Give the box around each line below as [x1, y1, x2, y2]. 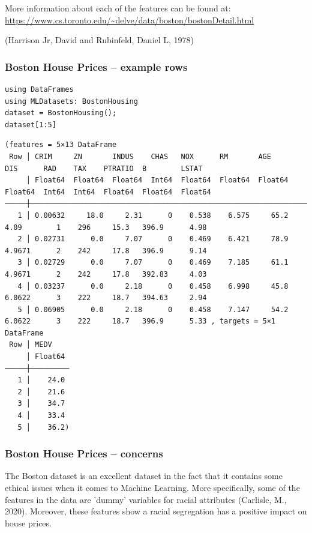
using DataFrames [5, 85, 74, 94]
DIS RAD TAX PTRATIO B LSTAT [5, 164, 203, 173]
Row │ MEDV [9, 340, 52, 349]
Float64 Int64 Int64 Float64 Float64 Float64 [5, 187, 211, 196]
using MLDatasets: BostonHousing [5, 97, 138, 106]
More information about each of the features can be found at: [5, 2, 231, 14]
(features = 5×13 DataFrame [5, 140, 117, 149]
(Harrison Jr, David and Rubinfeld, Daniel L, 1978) [5, 34, 194, 46]
